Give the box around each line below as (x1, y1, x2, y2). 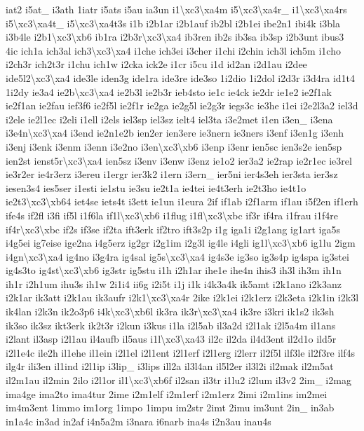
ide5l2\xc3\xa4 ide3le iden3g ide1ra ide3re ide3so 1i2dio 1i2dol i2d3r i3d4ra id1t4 (6, 70, 356, 85)
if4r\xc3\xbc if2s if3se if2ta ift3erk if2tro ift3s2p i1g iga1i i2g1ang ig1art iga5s (6, 221, 340, 236)
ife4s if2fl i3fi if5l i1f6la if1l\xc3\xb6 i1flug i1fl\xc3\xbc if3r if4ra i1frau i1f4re (6, 207, 338, 222)
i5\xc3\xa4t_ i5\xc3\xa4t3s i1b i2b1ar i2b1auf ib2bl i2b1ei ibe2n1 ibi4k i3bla (6, 15, 340, 30)
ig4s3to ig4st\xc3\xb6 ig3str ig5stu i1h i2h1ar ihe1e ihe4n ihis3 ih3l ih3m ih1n (6, 263, 342, 278)
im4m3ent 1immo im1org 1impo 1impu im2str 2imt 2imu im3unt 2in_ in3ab (6, 400, 335, 415)
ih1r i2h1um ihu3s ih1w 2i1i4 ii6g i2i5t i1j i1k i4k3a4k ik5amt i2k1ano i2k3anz (6, 276, 342, 291)
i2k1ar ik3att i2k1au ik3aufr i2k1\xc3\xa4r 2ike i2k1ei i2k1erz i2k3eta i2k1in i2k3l (6, 290, 359, 305)
